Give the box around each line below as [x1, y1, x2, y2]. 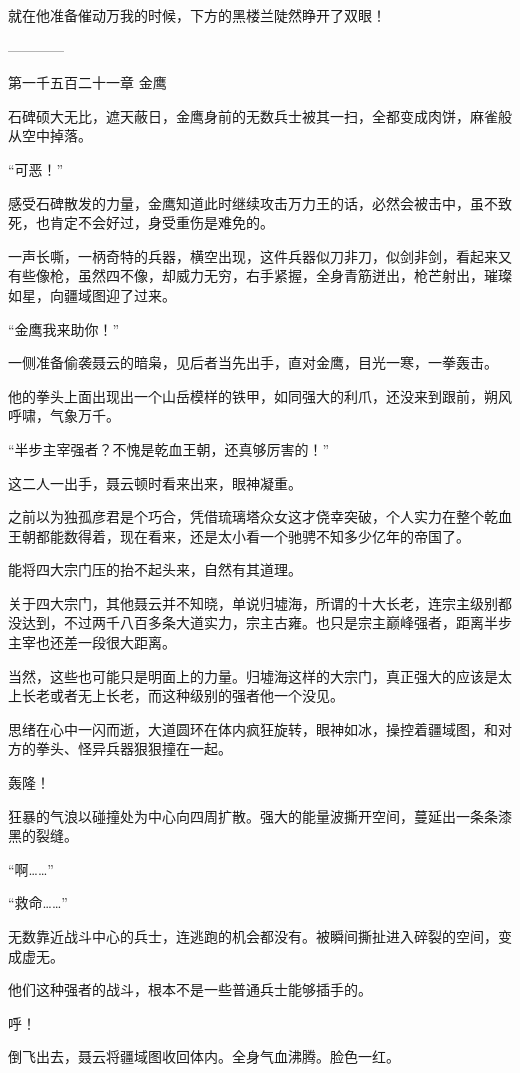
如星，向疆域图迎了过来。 [8, 284, 176, 305]
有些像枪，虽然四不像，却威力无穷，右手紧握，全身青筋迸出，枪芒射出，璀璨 [8, 265, 512, 286]
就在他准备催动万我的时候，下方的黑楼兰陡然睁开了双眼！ [8, 5, 386, 25]
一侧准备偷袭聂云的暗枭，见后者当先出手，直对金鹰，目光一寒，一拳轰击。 [8, 352, 498, 373]
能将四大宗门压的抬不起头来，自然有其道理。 [8, 559, 302, 580]
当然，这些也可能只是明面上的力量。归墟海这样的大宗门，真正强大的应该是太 [8, 665, 512, 686]
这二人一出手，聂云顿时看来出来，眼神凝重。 [8, 472, 302, 493]
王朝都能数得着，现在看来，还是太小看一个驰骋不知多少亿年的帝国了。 [8, 525, 470, 546]
